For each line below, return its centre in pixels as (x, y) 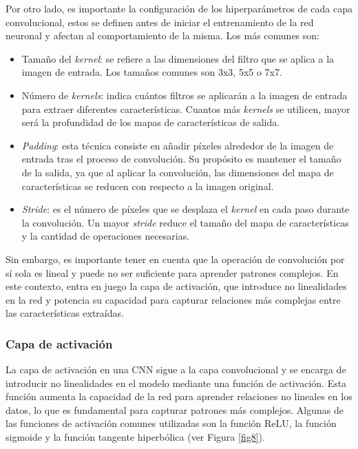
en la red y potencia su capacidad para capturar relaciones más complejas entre (173, 299)
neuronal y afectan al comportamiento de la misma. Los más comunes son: (162, 35)
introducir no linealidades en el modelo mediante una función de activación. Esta (176, 383)
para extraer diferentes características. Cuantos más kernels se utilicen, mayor (186, 108)
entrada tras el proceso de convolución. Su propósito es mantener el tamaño (181, 159)
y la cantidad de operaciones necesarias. (106, 236)
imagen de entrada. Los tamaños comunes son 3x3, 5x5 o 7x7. (152, 72)
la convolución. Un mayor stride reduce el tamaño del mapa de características (185, 222)
